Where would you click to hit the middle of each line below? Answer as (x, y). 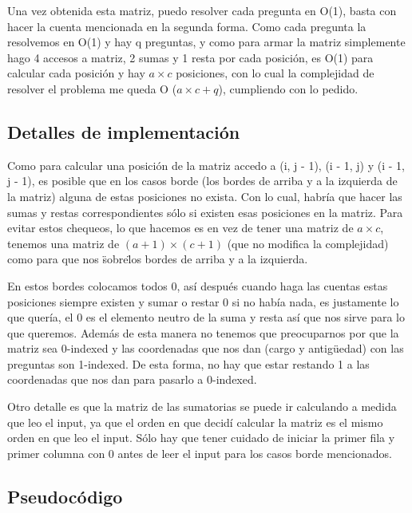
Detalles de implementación (124, 131)
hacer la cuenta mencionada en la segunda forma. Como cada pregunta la (187, 26)
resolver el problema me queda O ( (92, 88)
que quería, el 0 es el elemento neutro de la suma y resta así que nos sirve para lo (206, 317)
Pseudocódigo (65, 496)
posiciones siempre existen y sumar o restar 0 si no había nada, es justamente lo (203, 301)
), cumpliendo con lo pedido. (288, 88)
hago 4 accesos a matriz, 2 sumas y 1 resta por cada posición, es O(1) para (190, 57)
